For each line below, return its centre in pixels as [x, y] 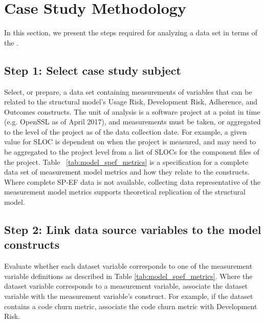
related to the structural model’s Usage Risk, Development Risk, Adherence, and [131, 102]
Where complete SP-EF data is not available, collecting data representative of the [132, 181]
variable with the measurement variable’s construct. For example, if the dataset [129, 296]
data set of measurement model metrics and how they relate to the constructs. [127, 172]
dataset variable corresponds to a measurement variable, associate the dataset [126, 286]
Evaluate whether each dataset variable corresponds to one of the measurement [128, 266]
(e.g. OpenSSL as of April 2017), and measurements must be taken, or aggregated [132, 122]
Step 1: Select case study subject [93, 70]
